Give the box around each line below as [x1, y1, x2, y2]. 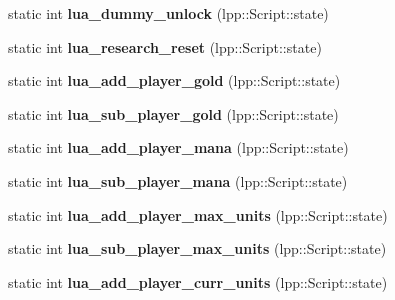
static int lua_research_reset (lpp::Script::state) [8, 36, 322, 57]
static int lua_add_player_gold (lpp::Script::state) [8, 70, 341, 91]
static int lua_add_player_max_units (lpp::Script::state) [8, 204, 388, 225]
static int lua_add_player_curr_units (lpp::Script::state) [8, 271, 388, 292]
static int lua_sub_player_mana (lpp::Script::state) [8, 170, 348, 191]
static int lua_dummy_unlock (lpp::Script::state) [8, 3, 329, 23]
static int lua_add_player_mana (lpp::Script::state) [8, 137, 349, 158]
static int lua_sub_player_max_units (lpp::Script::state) [8, 238, 387, 259]
